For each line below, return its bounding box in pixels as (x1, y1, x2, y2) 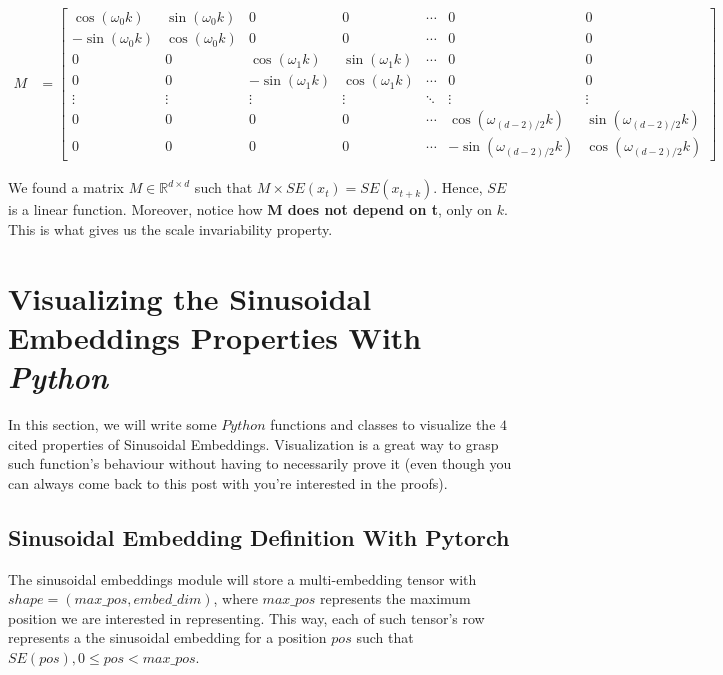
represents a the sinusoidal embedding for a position (8, 627, 327, 648)
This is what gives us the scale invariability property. (8, 218, 333, 239)
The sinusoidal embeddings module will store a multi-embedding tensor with (8, 568, 477, 589)
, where (213, 588, 258, 609)
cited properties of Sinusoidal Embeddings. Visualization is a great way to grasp (8, 433, 499, 454)
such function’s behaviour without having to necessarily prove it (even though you (8, 453, 512, 474)
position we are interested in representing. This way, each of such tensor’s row (8, 607, 485, 628)
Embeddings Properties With (8, 316, 422, 357)
